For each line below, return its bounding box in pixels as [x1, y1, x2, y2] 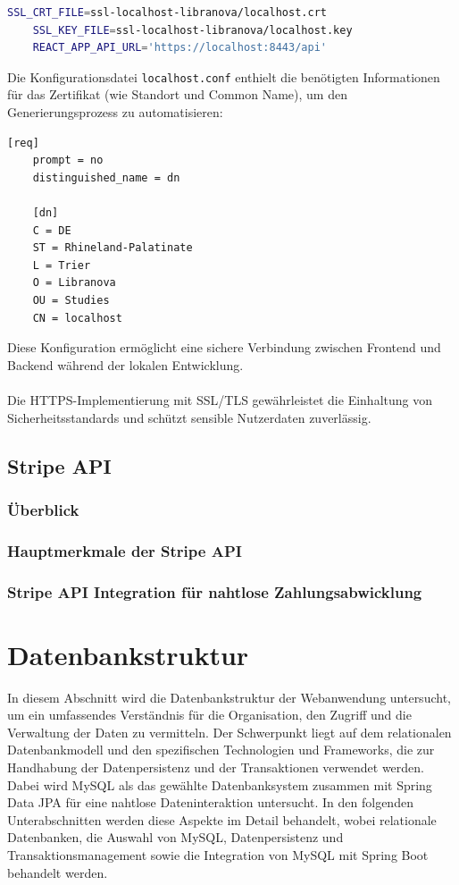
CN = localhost [32, 311, 122, 324]
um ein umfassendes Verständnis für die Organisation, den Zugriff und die [7, 705, 412, 724]
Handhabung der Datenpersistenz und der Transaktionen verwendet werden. [7, 757, 424, 776]
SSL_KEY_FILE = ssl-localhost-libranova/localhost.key [32, 23, 353, 37]
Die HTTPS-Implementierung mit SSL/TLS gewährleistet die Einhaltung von [7, 390, 432, 409]
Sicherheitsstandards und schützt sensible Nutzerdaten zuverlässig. [7, 408, 371, 426]
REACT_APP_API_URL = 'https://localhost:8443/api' [32, 41, 327, 55]
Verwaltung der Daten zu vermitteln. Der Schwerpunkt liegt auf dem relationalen [7, 722, 452, 741]
